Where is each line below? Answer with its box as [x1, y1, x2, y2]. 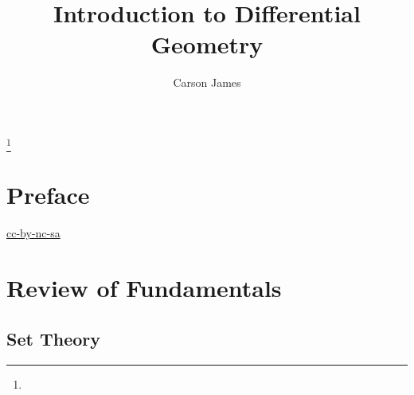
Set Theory [6, 326, 100, 350]
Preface [6, 178, 90, 211]
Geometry [150, 28, 264, 61]
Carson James [173, 74, 241, 91]
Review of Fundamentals [6, 272, 282, 304]
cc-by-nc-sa [6, 225, 61, 241]
